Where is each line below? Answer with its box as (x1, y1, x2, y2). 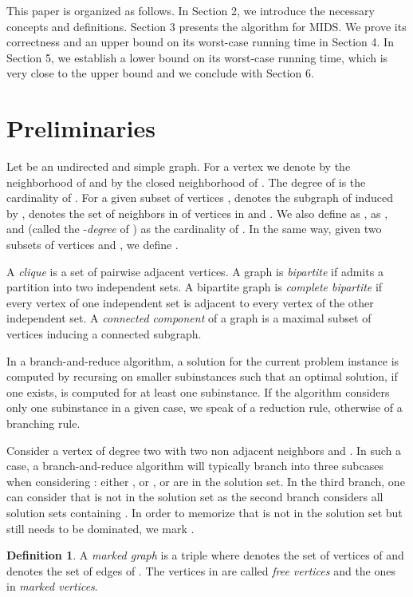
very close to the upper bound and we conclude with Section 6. (6, 65, 314, 81)
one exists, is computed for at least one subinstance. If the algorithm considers (6, 383, 390, 400)
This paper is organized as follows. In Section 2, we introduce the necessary (6, 2, 375, 18)
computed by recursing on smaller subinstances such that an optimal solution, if (6, 368, 398, 385)
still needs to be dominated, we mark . (6, 520, 195, 536)
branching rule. (6, 415, 81, 431)
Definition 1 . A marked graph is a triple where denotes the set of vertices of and (6, 547, 404, 563)
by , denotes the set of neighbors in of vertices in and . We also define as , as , (6, 204, 388, 221)
